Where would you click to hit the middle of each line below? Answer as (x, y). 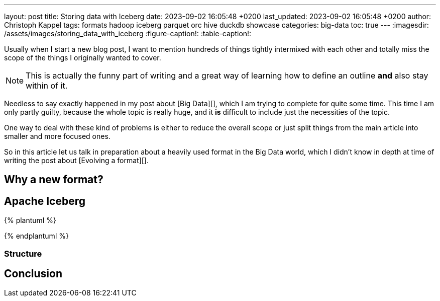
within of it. (47, 86)
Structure (23, 253)
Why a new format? (54, 180)
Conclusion (33, 274)
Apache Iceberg (45, 201)
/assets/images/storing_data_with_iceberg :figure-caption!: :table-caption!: (128, 33)
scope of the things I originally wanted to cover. (83, 58)
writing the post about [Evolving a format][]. (77, 160)
